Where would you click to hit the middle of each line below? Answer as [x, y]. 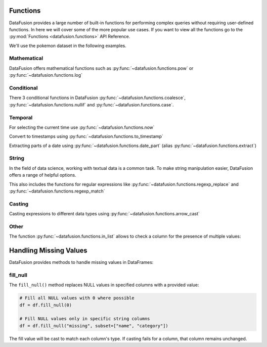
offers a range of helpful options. [43, 175]
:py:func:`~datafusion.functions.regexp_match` [57, 191]
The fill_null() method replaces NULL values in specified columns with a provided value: [104, 285]
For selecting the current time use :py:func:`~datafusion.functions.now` [82, 127]
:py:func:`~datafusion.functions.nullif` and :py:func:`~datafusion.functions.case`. [91, 104]
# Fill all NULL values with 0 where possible [77, 298]
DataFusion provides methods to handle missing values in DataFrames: [81, 262]
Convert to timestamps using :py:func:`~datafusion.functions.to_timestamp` [86, 137]
